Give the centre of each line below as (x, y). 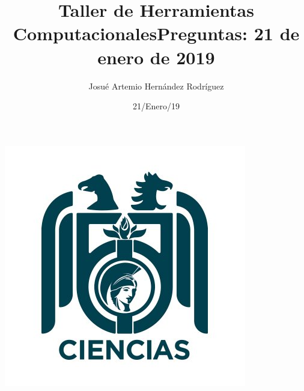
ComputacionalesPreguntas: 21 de (156, 33)
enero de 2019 (156, 57)
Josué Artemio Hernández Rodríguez (156, 86)
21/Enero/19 (156, 106)
